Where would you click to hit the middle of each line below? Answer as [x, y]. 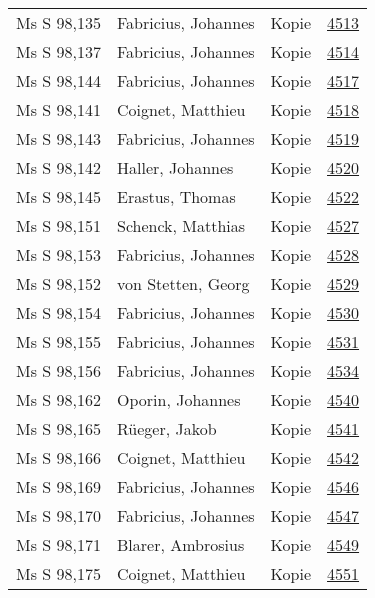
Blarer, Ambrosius [180, 544]
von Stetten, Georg [183, 283]
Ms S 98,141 [58, 109]
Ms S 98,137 [58, 51]
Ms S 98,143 [58, 138]
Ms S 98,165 [58, 428]
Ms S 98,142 [58, 167]
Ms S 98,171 [58, 544]
